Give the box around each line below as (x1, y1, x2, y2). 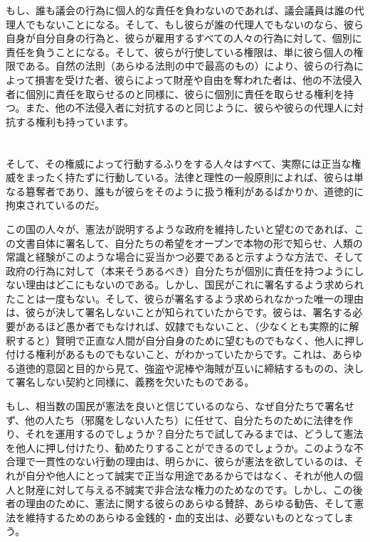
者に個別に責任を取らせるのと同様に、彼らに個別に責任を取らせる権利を (6, 86, 344, 101)
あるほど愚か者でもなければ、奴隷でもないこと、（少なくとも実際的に (25, 319, 349, 334)
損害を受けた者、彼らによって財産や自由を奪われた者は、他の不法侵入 (34, 72, 363, 87)
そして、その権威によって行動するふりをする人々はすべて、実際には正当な (6, 156, 351, 170)
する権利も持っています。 (15, 114, 134, 129)
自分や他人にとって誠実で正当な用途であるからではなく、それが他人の (25, 468, 354, 482)
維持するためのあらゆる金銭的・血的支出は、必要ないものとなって (25, 509, 334, 524)
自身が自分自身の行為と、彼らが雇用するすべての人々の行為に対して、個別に (6, 31, 362, 45)
